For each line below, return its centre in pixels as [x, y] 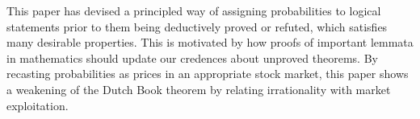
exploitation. [38, 105]
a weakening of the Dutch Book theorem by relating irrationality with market [199, 89]
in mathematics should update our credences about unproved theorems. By [192, 57]
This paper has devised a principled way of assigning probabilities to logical [194, 10]
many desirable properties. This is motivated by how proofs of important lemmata [210, 42]
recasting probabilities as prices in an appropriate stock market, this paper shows [208, 74]
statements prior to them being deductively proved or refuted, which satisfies [197, 26]
